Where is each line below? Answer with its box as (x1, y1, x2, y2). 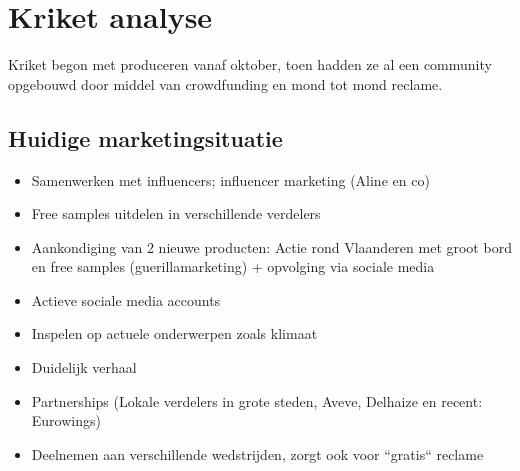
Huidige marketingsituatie (8, 122, 283, 153)
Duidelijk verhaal (31, 357, 137, 378)
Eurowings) (31, 410, 101, 431)
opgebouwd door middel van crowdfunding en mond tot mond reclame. (8, 73, 443, 94)
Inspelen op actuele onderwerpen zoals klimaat (31, 323, 318, 344)
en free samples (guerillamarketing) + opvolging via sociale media (31, 256, 435, 277)
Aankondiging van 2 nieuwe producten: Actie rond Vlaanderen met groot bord (31, 236, 512, 257)
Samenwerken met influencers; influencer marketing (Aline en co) (31, 169, 430, 190)
